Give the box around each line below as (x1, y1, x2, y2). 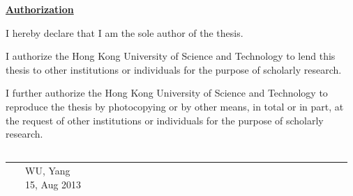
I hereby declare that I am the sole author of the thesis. (6, 25, 243, 40)
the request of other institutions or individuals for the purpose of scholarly (6, 113, 324, 127)
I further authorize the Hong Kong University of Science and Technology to (6, 85, 328, 100)
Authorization (6, 2, 74, 16)
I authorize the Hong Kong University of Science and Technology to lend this (6, 49, 336, 63)
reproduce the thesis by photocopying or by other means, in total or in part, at (6, 99, 344, 113)
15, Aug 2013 (24, 177, 82, 191)
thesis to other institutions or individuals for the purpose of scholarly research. (6, 62, 342, 76)
